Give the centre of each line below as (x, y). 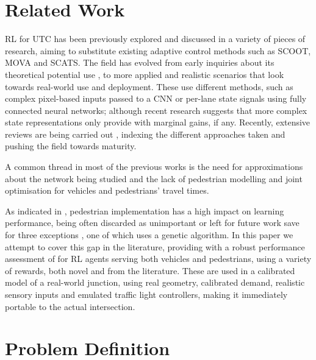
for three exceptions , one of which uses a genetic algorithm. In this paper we (149, 235)
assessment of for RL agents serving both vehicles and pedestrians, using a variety (158, 259)
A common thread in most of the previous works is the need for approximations (154, 167)
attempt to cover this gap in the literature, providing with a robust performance (155, 246)
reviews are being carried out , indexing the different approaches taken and (145, 134)
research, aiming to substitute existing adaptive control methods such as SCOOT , (158, 50)
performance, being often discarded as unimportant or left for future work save (152, 223)
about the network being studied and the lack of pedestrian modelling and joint (154, 178)
